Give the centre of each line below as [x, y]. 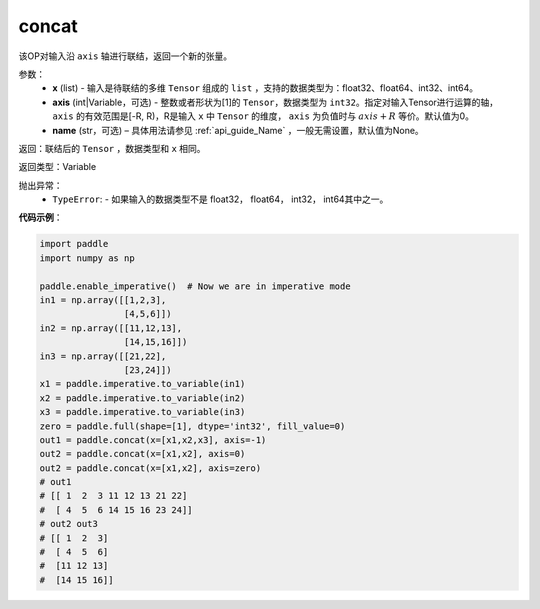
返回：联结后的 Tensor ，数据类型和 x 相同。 [112, 148]
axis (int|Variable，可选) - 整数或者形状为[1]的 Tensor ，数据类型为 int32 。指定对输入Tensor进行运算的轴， [275, 102]
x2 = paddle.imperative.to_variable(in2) [142, 398]
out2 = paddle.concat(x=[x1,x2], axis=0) [142, 454]
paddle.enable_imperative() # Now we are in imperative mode [195, 286]
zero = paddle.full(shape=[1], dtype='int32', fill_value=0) [192, 426]
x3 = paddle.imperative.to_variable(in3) [142, 412]
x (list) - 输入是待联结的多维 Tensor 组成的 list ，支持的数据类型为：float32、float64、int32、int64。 [265, 88]
